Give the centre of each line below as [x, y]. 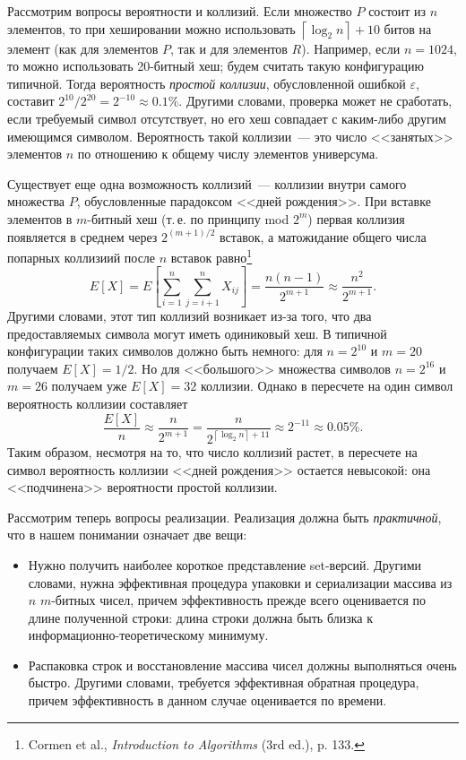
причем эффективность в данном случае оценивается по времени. [207, 700]
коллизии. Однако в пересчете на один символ [327, 386]
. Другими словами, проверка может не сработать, [315, 101]
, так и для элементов [229, 48]
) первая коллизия [356, 218]
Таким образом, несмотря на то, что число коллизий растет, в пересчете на [212, 451]
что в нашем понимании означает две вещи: [127, 535]
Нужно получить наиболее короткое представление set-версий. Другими [225, 564]
